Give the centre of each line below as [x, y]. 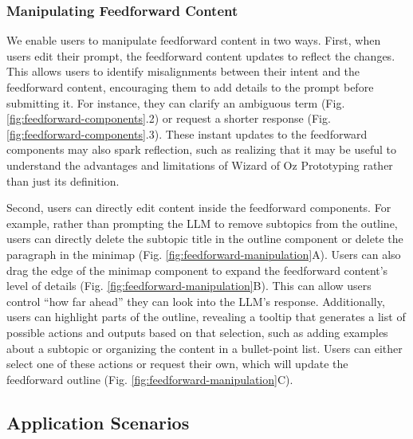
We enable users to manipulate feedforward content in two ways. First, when [194, 40]
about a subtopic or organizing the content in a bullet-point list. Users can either [205, 348]
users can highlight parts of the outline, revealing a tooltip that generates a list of [206, 317]
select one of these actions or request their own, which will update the [177, 364]
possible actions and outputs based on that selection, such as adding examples [197, 332]
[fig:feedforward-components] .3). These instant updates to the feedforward [187, 133]
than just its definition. [63, 180]
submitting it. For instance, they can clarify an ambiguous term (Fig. [176, 102]
